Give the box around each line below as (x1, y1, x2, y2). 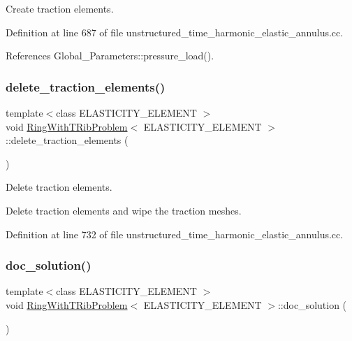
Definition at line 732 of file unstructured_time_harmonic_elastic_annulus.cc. (6, 226, 344, 241)
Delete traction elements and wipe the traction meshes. (6, 203, 242, 217)
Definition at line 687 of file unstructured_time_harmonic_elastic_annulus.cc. (6, 24, 344, 39)
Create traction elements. (6, 1, 114, 15)
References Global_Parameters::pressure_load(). (6, 48, 214, 63)
